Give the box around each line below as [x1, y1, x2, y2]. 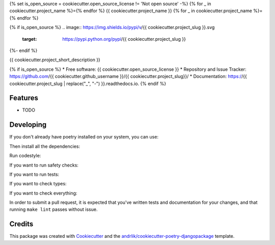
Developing [9, 120, 47, 129]
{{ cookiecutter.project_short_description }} [9, 57, 100, 63]
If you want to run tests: [9, 171, 60, 177]
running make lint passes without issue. [9, 206, 98, 212]
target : [22, 36, 37, 42]
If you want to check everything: [9, 190, 77, 196]
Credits [9, 220, 34, 229]
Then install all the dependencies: [9, 143, 80, 149]
